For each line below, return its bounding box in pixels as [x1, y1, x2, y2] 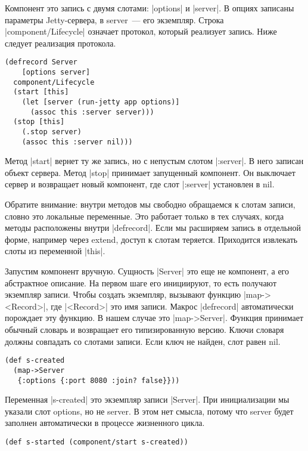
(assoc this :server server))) [30, 107, 154, 116]
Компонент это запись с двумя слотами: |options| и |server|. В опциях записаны [5, 2, 294, 14]
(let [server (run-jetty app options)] [21, 98, 180, 106]
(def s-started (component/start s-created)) [5, 437, 188, 446]
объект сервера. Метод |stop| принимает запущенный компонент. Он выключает [5, 166, 295, 178]
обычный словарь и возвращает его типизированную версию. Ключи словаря [5, 323, 284, 335]
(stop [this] [13, 118, 65, 126]
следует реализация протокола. [5, 36, 116, 49]
